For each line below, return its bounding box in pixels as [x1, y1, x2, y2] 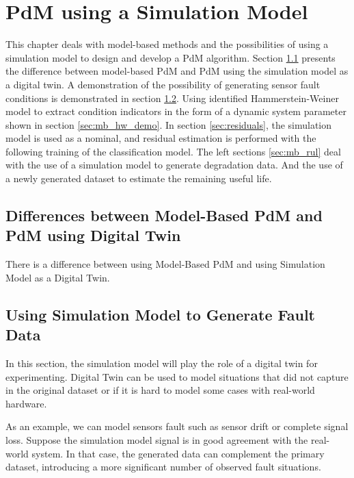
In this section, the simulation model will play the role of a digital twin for [5, 356, 318, 370]
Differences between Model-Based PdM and [5, 205, 323, 226]
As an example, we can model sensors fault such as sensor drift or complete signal [5, 419, 349, 433]
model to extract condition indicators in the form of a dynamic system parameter [5, 104, 346, 118]
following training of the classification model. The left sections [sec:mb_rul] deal [5, 144, 341, 158]
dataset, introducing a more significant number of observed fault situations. [5, 460, 321, 474]
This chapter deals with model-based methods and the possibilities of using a [5, 37, 329, 51]
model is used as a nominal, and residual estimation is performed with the [5, 131, 316, 145]
